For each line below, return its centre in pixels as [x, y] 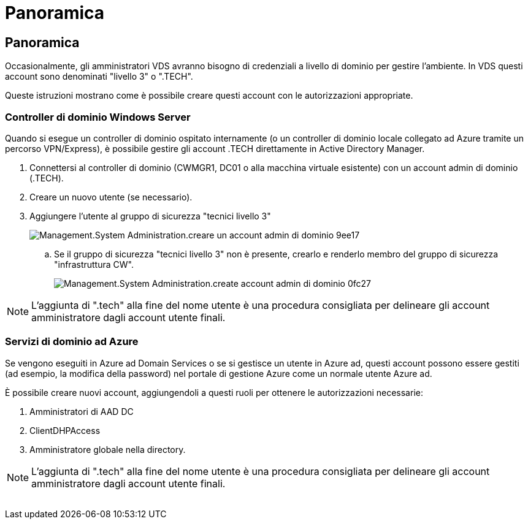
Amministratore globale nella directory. [108, 449]
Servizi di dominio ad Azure [72, 342]
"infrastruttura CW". [94, 264]
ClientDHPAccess [65, 430]
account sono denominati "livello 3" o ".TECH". [99, 77]
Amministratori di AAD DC [82, 411]
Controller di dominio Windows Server [98, 117]
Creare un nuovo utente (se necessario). [111, 197]
